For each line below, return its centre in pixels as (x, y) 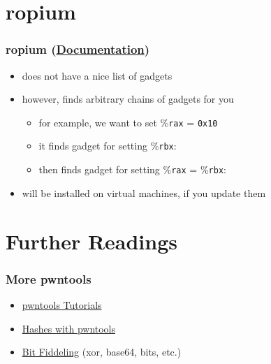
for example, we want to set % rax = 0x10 (128, 122)
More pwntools (49, 278)
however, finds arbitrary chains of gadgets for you (128, 99)
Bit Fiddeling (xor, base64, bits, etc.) (102, 352)
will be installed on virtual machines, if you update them (144, 192)
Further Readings (92, 241)
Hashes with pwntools (69, 328)
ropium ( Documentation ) (78, 49)
